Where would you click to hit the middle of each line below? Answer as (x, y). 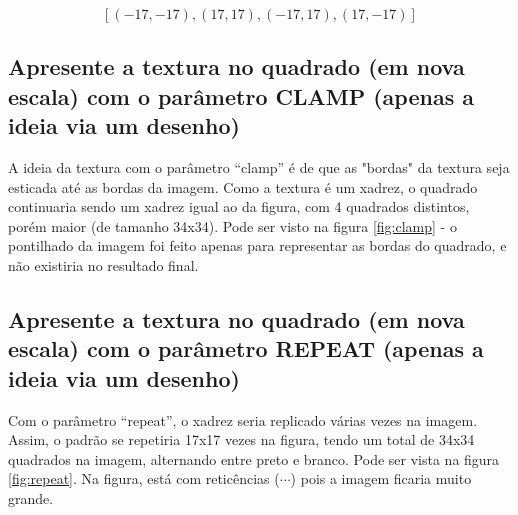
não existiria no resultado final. (103, 264)
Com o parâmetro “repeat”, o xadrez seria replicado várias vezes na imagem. (243, 419)
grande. (31, 497)
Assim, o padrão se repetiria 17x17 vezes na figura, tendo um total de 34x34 (241, 439)
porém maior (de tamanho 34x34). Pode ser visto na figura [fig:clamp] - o (232, 225)
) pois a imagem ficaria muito (381, 478)
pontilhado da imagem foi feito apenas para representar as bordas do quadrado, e (257, 245)
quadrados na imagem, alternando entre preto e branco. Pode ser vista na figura (254, 458)
